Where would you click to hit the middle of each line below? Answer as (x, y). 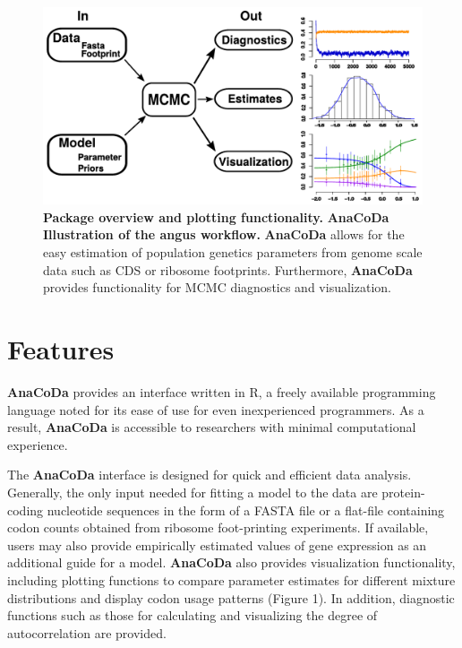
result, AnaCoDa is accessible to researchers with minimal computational (212, 427)
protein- (403, 492)
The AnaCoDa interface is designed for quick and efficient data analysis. (210, 475)
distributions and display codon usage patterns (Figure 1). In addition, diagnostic (231, 597)
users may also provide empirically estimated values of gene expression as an (217, 544)
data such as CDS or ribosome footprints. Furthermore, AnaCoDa (228, 269)
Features (61, 349)
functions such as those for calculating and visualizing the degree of (192, 615)
